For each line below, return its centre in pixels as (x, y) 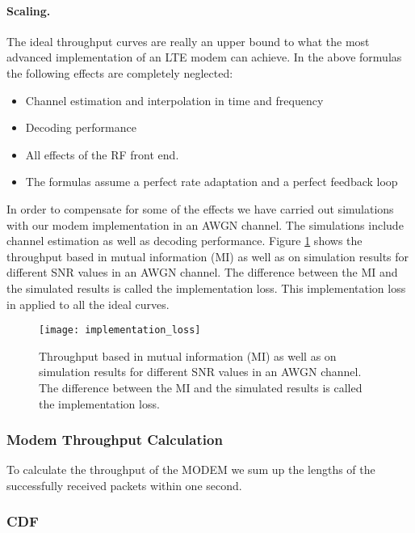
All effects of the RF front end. (102, 154)
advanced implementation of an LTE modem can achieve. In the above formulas (204, 57)
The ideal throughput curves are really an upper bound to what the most (188, 41)
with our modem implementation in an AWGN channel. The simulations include (205, 224)
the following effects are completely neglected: (120, 72)
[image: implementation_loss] (120, 330)
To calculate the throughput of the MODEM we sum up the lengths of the (191, 470)
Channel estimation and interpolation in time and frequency (174, 100)
